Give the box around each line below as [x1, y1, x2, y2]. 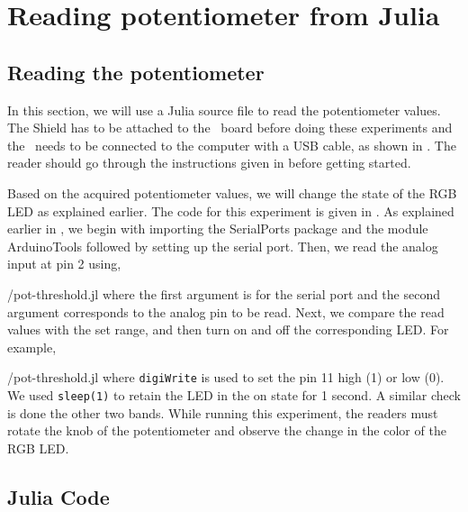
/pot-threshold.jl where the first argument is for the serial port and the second [7, 284, 440, 303]
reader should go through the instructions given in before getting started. [7, 153, 411, 172]
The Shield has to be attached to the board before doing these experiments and [7, 118, 453, 137]
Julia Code [7, 482, 110, 510]
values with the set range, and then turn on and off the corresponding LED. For [7, 320, 449, 339]
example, [7, 337, 57, 356]
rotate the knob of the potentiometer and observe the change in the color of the [7, 421, 446, 440]
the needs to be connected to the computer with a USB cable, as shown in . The [7, 135, 456, 154]
